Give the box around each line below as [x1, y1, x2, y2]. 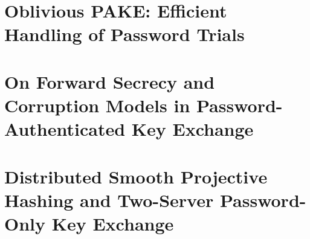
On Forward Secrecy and [4, 69, 215, 94]
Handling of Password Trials [4, 22, 245, 46]
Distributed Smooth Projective [4, 164, 268, 188]
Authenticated [4, 116, 126, 141]
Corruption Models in [4, 92, 190, 117]
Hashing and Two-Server [4, 187, 214, 212]
